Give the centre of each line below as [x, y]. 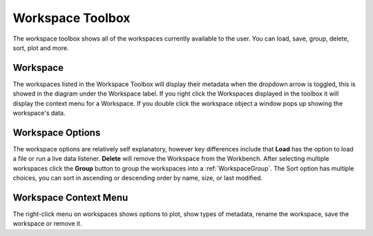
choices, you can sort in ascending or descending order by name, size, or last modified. [137, 178]
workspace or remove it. [47, 224]
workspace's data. [39, 113]
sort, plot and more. [41, 47]
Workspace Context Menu [70, 197]
